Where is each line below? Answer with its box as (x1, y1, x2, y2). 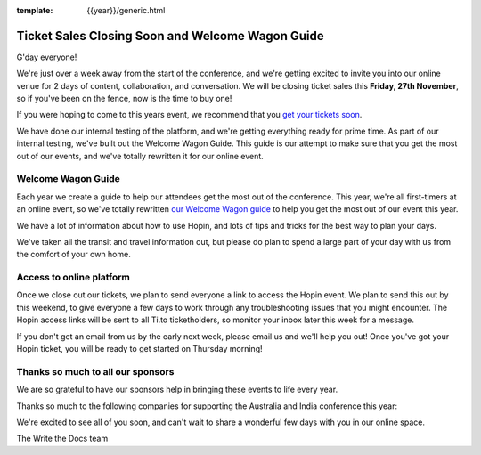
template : (16, 5, 53, 15)
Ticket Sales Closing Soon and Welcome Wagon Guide (16, 28, 324, 44)
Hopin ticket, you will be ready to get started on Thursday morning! (16, 344, 263, 354)
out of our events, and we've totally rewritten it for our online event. (16, 150, 265, 161)
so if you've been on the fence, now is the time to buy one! (16, 93, 232, 104)
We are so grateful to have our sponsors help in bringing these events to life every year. (16, 384, 338, 395)
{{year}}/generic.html (86, 5, 166, 15)
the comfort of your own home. (16, 249, 131, 260)
